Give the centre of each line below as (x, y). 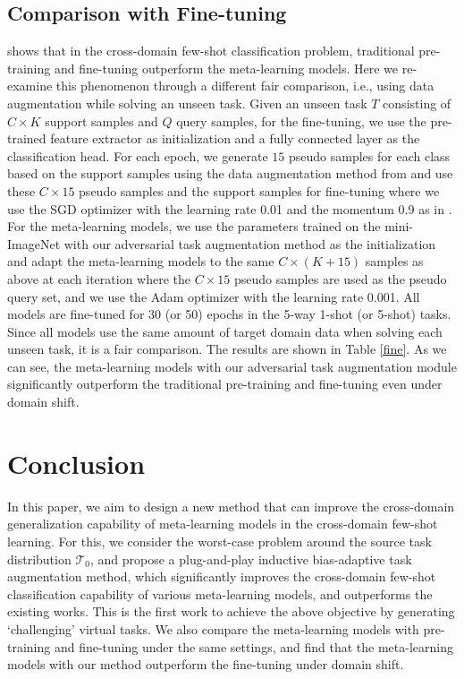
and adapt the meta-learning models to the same (141, 261)
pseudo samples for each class (370, 155)
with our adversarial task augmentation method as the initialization (250, 243)
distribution (39, 559)
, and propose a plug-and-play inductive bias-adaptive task (251, 559)
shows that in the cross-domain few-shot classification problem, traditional (211, 51)
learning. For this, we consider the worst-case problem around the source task (219, 541)
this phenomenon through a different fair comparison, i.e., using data (245, 86)
